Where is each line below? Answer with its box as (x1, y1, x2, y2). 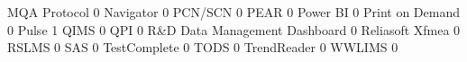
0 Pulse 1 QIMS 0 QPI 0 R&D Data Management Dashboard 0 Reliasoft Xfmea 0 (7, 20, 461, 39)
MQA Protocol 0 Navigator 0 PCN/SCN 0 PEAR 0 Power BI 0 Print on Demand (7, 3, 461, 21)
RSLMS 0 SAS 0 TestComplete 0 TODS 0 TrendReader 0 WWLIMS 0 (7, 38, 398, 57)
